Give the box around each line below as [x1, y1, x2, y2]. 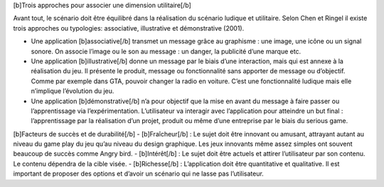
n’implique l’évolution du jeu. [31, 87, 114, 95]
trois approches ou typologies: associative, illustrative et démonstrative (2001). [13, 23, 245, 32]
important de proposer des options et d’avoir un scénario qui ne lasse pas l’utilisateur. [13, 169, 265, 178]
